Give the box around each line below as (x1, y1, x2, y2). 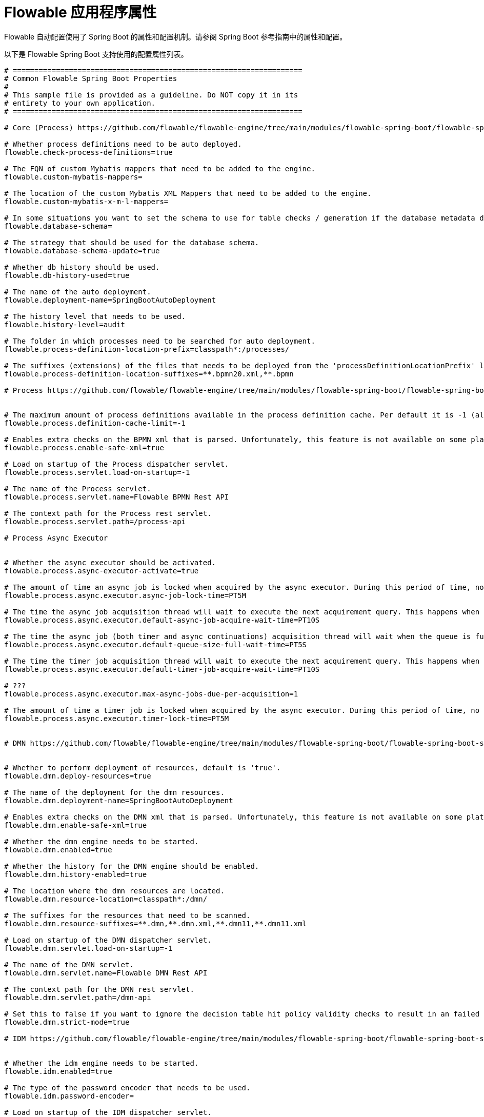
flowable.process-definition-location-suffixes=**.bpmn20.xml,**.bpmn (4, 369, 294, 378)
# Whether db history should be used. (4, 263, 160, 271)
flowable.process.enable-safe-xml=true (4, 443, 164, 452)
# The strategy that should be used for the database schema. (4, 238, 259, 247)
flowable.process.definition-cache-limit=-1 (4, 418, 186, 427)
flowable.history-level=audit (4, 320, 126, 329)
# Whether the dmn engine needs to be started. (4, 837, 199, 846)
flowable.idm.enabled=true (4, 1067, 112, 1075)
